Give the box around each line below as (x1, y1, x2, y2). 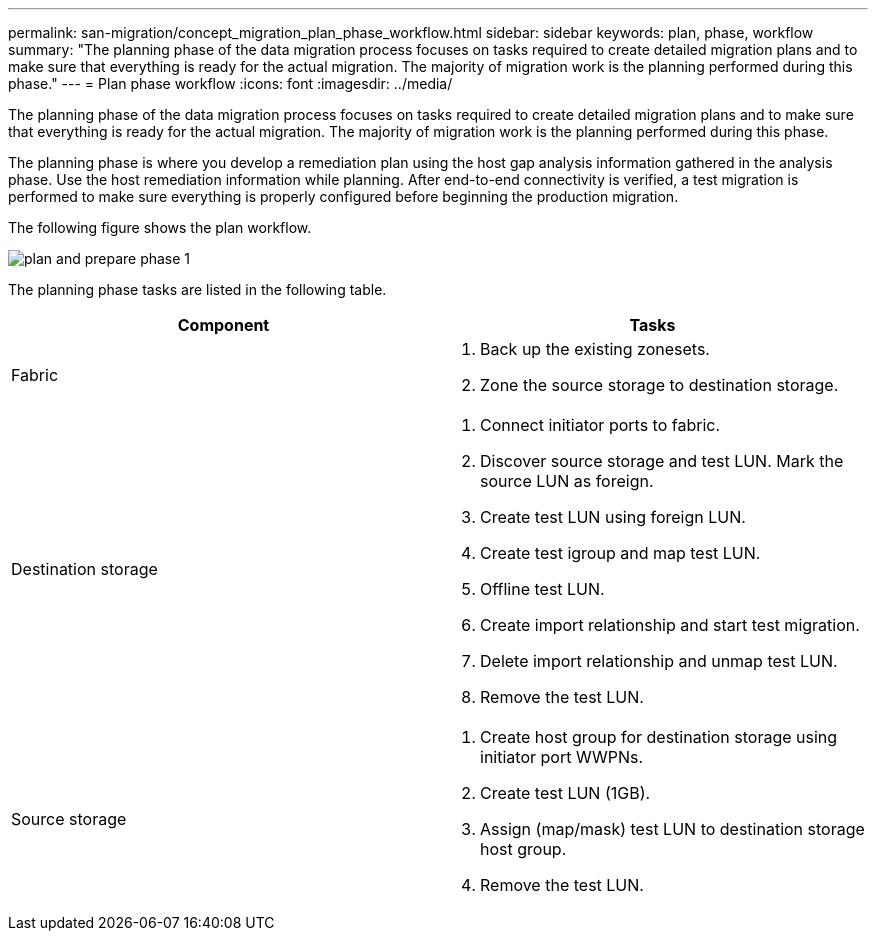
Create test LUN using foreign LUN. (480, 507, 746, 527)
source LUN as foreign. (480, 471, 654, 491)
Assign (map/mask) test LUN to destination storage (480, 819, 865, 839)
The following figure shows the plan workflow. (8, 219, 312, 236)
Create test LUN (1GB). (480, 783, 651, 803)
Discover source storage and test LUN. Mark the (480, 451, 844, 471)
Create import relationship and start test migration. (480, 615, 860, 635)
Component (177, 315, 270, 335)
